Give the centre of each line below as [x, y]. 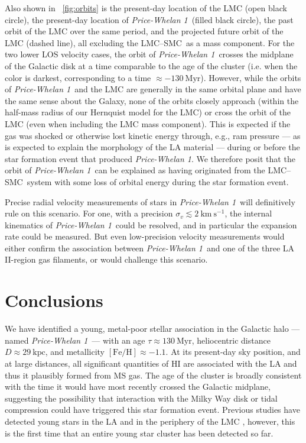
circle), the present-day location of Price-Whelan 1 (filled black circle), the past [149, 19]
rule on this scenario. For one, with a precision [89, 213]
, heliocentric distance [231, 340]
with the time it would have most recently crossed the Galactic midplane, [138, 387]
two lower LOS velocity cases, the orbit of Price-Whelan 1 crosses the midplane [149, 54]
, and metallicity [75, 352]
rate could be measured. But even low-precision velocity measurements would [145, 236]
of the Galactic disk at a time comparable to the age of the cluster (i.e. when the [151, 65]
